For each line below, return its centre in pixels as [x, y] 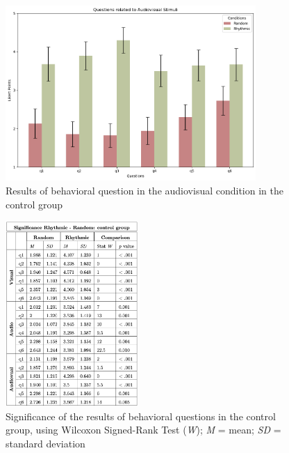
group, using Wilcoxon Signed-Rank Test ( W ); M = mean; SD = [143, 430]
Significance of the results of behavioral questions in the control [141, 416]
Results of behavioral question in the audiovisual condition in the [144, 191]
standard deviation [46, 443]
